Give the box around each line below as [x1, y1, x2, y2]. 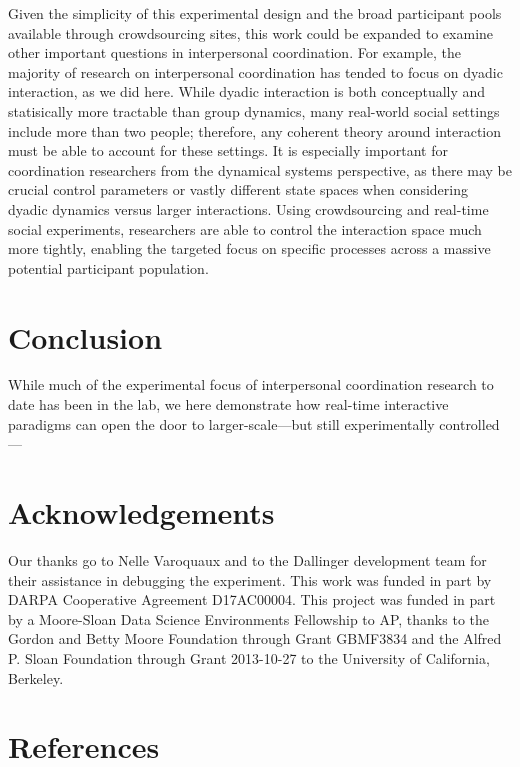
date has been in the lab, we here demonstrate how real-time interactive [8, 394, 449, 415]
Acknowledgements [8, 492, 275, 532]
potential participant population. [8, 257, 209, 278]
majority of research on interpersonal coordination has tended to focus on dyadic [8, 61, 503, 82]
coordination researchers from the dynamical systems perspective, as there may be [8, 159, 512, 180]
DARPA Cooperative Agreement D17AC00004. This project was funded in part [8, 589, 496, 610]
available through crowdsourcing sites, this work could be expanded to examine [8, 22, 494, 43]
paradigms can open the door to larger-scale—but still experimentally [8, 413, 435, 434]
